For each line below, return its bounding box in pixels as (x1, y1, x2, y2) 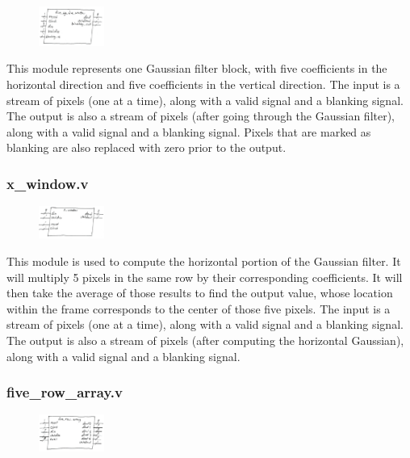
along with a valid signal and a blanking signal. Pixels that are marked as (6, 123, 371, 140)
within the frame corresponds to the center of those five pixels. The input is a (6, 300, 391, 317)
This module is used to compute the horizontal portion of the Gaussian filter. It (6, 253, 401, 270)
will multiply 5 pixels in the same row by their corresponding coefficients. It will (6, 268, 403, 285)
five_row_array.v (6, 382, 123, 402)
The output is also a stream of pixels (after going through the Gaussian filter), (6, 107, 395, 124)
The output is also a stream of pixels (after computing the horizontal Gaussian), (6, 332, 404, 348)
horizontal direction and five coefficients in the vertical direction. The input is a (6, 75, 400, 92)
